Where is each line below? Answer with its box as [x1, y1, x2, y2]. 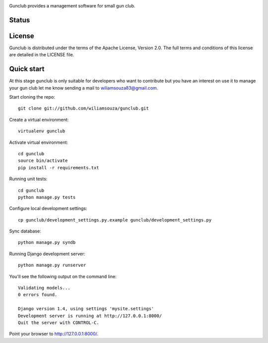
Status [9, 15, 30, 24]
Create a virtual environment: [9, 116, 69, 122]
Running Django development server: [9, 250, 85, 256]
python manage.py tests [18, 194, 76, 200]
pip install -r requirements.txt [18, 165, 99, 170]
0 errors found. [18, 292, 58, 298]
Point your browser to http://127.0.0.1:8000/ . [9, 331, 99, 337]
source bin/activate [18, 158, 68, 164]
